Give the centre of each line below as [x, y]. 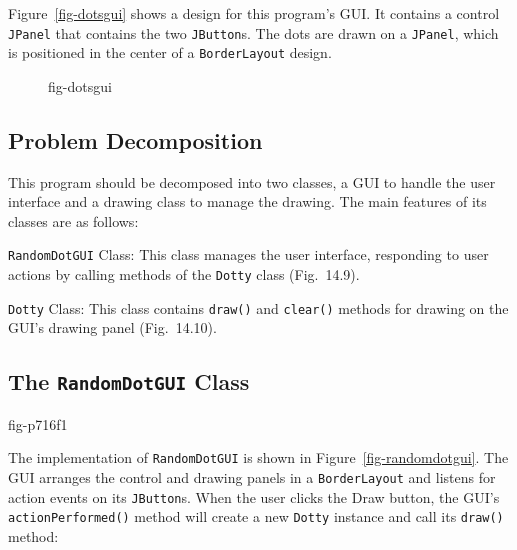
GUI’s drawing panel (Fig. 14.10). [112, 327]
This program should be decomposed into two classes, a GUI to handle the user [252, 181]
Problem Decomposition [135, 139]
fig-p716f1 [38, 423]
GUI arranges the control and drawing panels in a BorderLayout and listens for [252, 477]
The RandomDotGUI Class [129, 381]
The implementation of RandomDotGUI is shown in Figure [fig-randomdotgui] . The [258, 457]
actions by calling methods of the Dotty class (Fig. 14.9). [184, 274]
